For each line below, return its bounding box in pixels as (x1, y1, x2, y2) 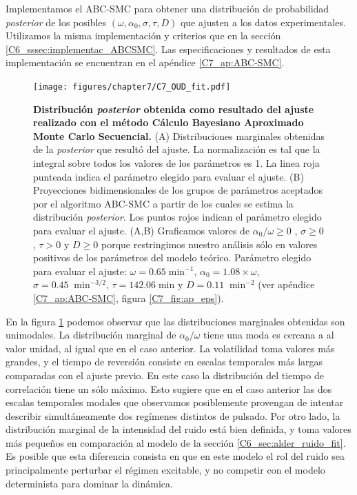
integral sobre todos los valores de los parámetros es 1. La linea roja (33, 156, 320, 170)
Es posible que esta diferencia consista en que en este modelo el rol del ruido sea (6, 449, 345, 463)
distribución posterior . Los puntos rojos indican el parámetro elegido (33, 210, 322, 224)
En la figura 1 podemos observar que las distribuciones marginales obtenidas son (6, 314, 345, 328)
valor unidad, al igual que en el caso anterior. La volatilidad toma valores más (6, 341, 335, 355)
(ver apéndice (258, 277, 315, 292)
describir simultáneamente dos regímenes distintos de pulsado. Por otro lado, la (6, 408, 340, 423)
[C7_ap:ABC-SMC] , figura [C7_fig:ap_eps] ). (33, 290, 224, 305)
